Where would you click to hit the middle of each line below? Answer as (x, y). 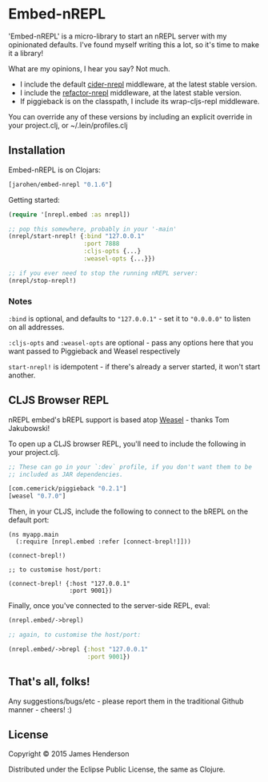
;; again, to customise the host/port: (75, 635)
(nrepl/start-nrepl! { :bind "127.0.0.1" (77, 236)
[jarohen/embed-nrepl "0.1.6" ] (60, 184)
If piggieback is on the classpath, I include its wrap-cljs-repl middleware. (140, 101)
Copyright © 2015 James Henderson (69, 754)
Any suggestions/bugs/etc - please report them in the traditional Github (126, 701)
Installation (37, 150)
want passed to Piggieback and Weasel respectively (94, 351)
